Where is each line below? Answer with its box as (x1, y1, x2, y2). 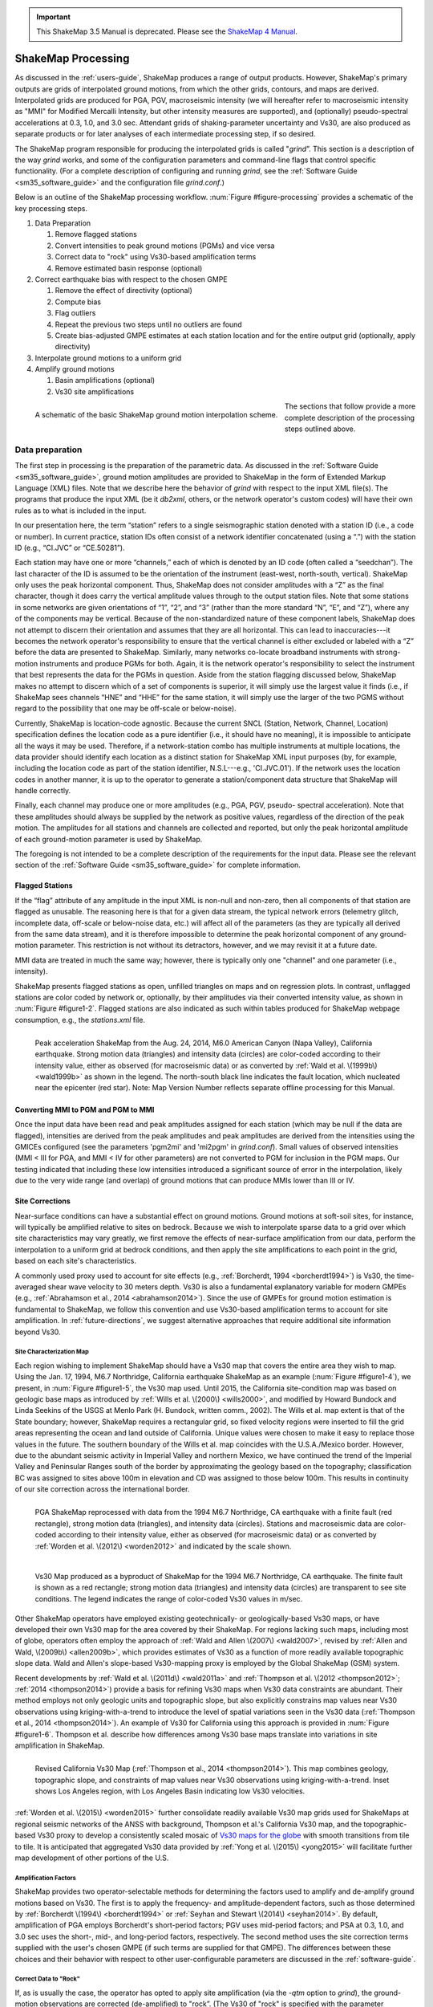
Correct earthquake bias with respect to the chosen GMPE (34, 274, 228, 284)
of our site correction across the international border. (14, 1484, 190, 1494)
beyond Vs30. (14, 1327, 61, 1337)
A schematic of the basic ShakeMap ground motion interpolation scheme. (34, 410, 278, 420)
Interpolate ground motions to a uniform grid (34, 353, 182, 363)
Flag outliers (55, 308, 96, 318)
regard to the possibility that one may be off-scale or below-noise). (14, 703, 237, 714)
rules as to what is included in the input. (14, 506, 147, 515)
